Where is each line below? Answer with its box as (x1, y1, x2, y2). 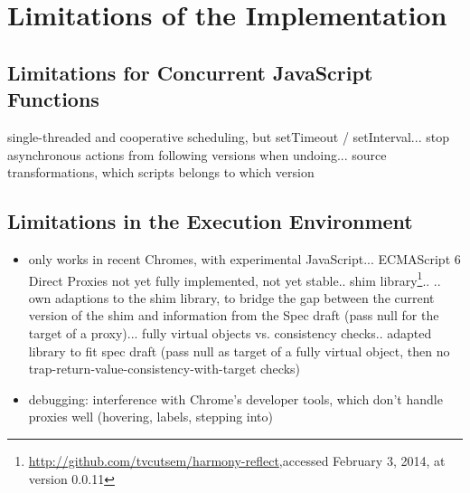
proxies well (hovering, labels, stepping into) (28, 407, 274, 426)
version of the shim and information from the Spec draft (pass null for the (28, 306, 439, 325)
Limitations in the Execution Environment (7, 207, 413, 235)
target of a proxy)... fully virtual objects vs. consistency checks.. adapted (28, 323, 432, 342)
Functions (7, 85, 99, 113)
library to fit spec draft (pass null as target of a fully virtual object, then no (28, 341, 450, 360)
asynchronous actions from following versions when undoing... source (7, 145, 387, 164)
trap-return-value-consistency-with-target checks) (28, 359, 300, 378)
